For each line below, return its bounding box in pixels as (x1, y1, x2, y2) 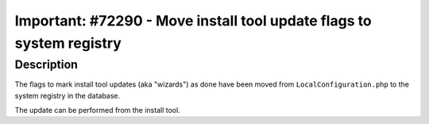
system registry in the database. (14, 91, 121, 100)
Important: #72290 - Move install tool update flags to (14, 12, 373, 29)
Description (14, 57, 79, 72)
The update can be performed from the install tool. (14, 105, 180, 114)
